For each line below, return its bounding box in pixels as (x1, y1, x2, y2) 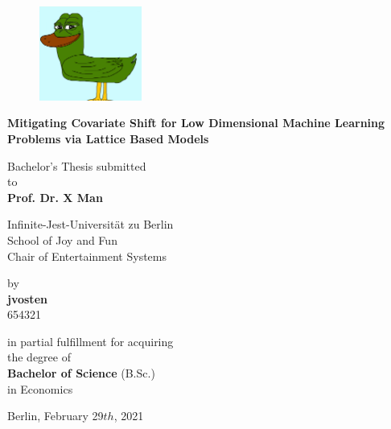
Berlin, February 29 (7, 407, 104, 424)
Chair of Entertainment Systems (7, 247, 167, 264)
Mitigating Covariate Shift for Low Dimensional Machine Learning (7, 114, 385, 131)
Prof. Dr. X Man (7, 188, 103, 205)
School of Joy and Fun (7, 231, 117, 248)
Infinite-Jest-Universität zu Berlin (7, 216, 174, 233)
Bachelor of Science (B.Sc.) (7, 365, 155, 382)
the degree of (7, 349, 71, 365)
